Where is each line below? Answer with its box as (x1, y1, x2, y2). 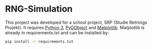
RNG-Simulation (5, 3, 73, 15)
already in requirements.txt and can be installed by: (5, 30, 109, 35)
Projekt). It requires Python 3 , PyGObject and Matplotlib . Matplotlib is (5, 24, 145, 30)
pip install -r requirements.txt (5, 39, 74, 44)
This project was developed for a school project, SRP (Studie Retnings (5, 19, 148, 25)
